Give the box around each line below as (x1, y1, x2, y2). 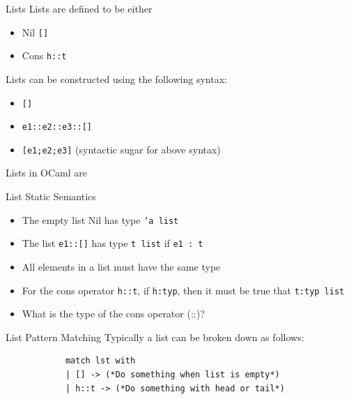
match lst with (65, 356, 136, 366)
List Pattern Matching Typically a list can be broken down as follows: (6, 329, 304, 344)
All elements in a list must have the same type (22, 259, 221, 273)
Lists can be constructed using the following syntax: (6, 71, 227, 86)
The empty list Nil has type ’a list (22, 212, 179, 227)
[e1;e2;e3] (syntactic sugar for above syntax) (22, 142, 221, 156)
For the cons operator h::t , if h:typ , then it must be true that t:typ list (22, 283, 345, 297)
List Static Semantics (6, 189, 96, 204)
